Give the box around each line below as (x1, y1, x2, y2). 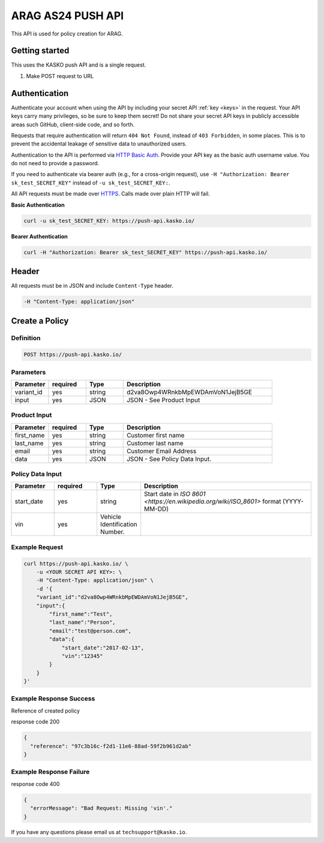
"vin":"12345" (61, 653, 103, 659)
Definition (11, 334, 41, 342)
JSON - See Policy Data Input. (126, 454, 212, 463)
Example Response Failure (11, 768, 90, 776)
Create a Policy (11, 315, 69, 326)
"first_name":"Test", (49, 610, 113, 617)
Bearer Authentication (11, 233, 68, 240)
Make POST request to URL (26, 72, 94, 79)
